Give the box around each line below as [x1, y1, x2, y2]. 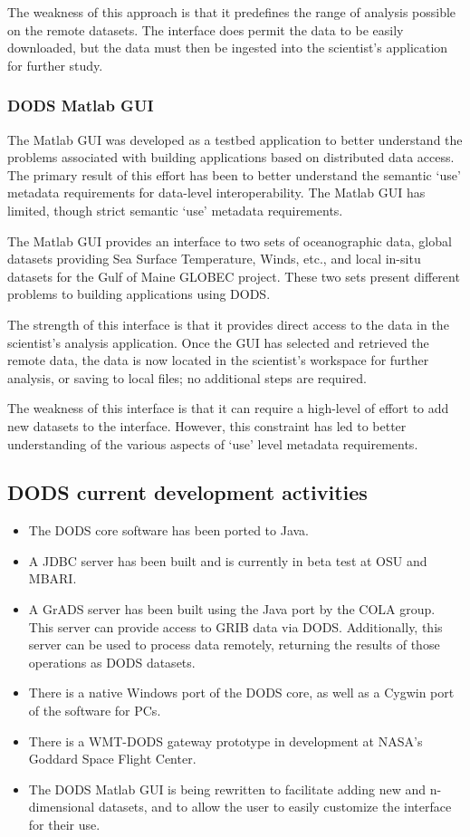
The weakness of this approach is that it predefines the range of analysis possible [7, 3, 456, 21]
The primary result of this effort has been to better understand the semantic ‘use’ [7, 165, 461, 184]
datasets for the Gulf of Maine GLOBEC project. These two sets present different [7, 266, 460, 285]
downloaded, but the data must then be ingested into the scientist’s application [7, 38, 448, 57]
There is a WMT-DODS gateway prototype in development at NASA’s [28, 731, 423, 750]
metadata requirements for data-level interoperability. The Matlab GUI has [7, 183, 426, 202]
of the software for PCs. [28, 701, 161, 720]
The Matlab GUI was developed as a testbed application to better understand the [7, 130, 463, 149]
